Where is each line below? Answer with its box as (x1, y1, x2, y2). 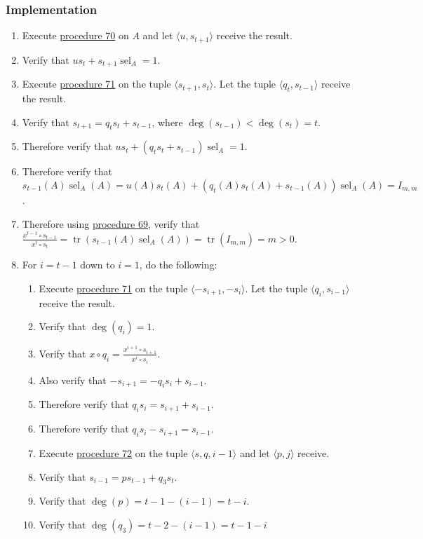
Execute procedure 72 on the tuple (39, 446, 188, 460)
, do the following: (139, 257, 217, 272)
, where (152, 114, 183, 129)
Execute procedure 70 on (22, 28, 129, 43)
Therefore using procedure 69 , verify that (22, 216, 200, 231)
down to (80, 257, 115, 272)
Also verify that (39, 372, 107, 387)
